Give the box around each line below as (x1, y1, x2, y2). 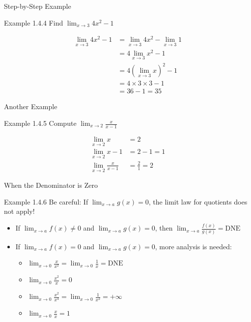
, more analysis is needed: (155, 241, 232, 251)
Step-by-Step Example (4, 1, 71, 11)
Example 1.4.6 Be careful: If (4, 196, 88, 206)
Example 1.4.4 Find (4, 17, 63, 28)
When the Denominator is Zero (4, 180, 98, 190)
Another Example (4, 101, 57, 112)
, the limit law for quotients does (148, 196, 248, 206)
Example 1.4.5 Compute (4, 118, 77, 128)
